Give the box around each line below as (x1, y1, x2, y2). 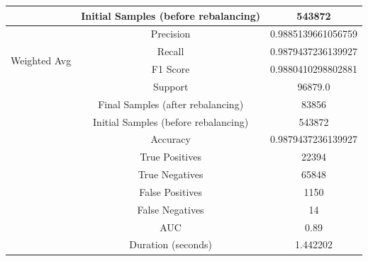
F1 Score (151, 62, 190, 76)
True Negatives (138, 167, 203, 182)
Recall (157, 44, 184, 59)
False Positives (139, 184, 203, 199)
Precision (150, 26, 191, 41)
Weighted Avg (11, 52, 72, 67)
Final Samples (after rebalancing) (98, 96, 244, 111)
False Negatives (137, 202, 204, 216)
